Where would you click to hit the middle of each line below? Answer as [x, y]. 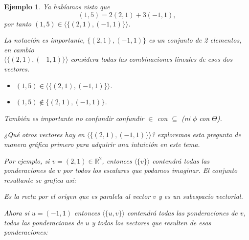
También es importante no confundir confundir [74, 118]
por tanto [18, 23]
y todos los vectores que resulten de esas [151, 222]
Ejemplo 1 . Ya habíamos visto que [57, 6]
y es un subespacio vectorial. [201, 196]
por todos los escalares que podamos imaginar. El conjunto [150, 170]
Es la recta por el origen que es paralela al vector [77, 196]
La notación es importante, [45, 40]
